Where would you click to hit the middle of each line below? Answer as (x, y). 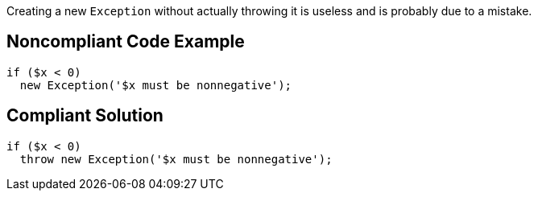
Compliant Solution (85, 116)
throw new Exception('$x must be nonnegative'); (176, 159)
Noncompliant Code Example (126, 42)
